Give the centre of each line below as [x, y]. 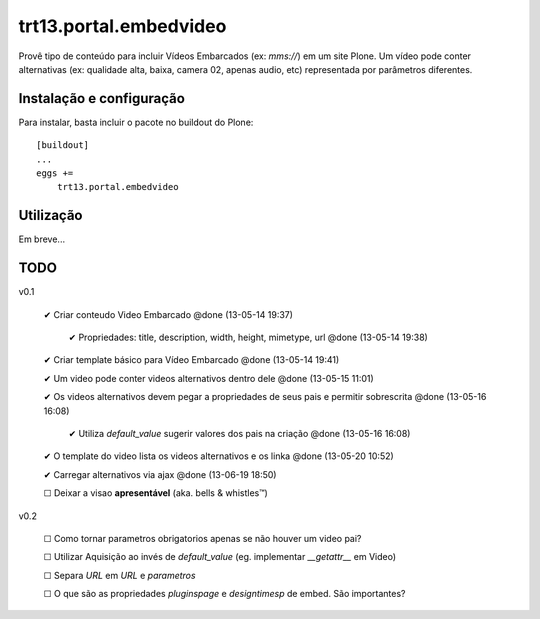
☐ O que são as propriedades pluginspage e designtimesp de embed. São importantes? [224, 594]
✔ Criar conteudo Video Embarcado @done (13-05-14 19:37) [168, 314]
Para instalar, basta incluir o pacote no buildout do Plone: [136, 122]
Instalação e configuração [101, 98]
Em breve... [41, 239]
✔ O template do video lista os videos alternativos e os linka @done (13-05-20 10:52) [218, 456]
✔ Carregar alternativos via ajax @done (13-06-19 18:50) [160, 474]
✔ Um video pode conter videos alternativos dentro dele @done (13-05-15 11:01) [208, 378]
